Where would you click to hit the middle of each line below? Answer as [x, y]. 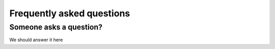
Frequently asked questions [70, 13]
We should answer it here [36, 40]
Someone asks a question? [56, 27]
